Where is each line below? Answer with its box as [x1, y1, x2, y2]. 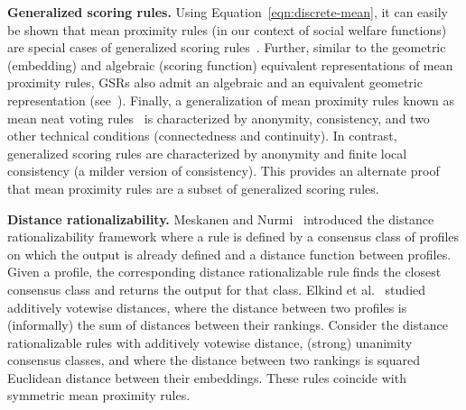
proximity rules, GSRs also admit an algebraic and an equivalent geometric [7, 73, 423, 92]
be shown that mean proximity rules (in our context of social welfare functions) [7, 20, 447, 39]
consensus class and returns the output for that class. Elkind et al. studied [7, 279, 426, 298]
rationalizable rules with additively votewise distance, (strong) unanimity [7, 333, 413, 351]
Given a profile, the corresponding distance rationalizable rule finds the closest [7, 262, 442, 281]
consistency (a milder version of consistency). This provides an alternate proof [7, 161, 440, 180]
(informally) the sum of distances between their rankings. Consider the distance [7, 315, 448, 334]
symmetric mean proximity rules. [7, 386, 191, 405]
